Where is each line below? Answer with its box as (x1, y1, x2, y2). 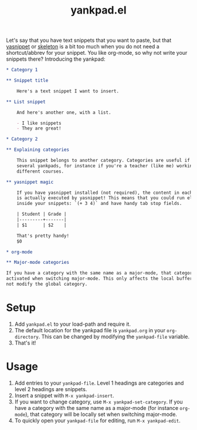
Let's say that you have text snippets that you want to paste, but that (6, 37, 172, 44)
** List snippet (6, 98, 46, 105)
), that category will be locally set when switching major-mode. (25, 411, 178, 418)
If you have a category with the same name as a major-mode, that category (6, 270, 195, 276)
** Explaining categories (6, 147, 69, 153)
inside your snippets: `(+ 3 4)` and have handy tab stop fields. (16, 201, 182, 207)
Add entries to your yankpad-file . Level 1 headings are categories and (14, 379, 184, 386)
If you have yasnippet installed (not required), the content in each (16, 190, 193, 196)
